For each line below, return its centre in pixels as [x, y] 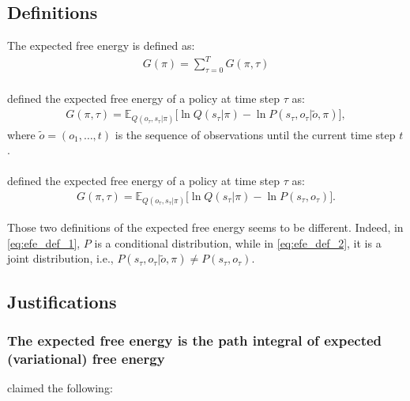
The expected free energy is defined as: [101, 45]
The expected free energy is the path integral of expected [195, 340]
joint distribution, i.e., [60, 258]
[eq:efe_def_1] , [44, 242]
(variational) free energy [86, 358]
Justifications [62, 301]
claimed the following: [60, 388]
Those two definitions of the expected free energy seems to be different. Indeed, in [205, 227]
